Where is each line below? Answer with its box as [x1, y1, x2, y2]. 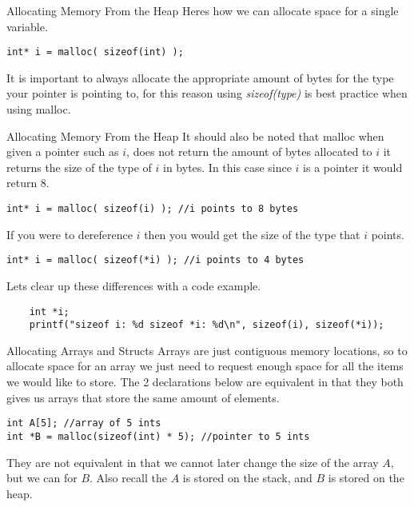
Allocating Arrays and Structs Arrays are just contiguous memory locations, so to [6, 341, 408, 358]
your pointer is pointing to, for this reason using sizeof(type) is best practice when [6, 85, 408, 102]
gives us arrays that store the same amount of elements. [6, 389, 280, 405]
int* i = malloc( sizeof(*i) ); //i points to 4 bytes [6, 254, 305, 266]
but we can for [6, 469, 78, 486]
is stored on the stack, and [182, 469, 312, 486]
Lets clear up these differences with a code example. [6, 277, 261, 293]
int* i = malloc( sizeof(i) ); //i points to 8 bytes [6, 203, 299, 214]
